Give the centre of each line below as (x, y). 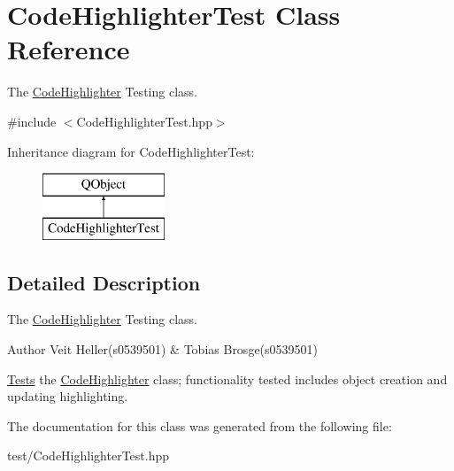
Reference (69, 49)
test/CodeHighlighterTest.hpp (88, 456)
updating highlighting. (68, 396)
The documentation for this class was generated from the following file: (200, 425)
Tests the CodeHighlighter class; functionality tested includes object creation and (227, 378)
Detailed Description (104, 282)
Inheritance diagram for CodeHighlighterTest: (131, 151)
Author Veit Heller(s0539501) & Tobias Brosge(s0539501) (163, 349)
